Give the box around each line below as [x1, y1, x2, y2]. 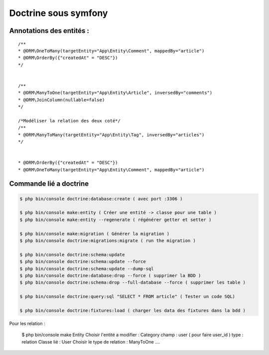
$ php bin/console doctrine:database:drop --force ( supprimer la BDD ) [19, 273, 201, 278]
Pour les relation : [9, 320, 45, 327]
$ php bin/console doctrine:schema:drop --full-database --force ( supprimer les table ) [19, 280, 246, 286]
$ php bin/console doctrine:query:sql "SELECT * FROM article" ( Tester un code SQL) [19, 294, 235, 300]
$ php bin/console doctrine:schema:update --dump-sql [19, 266, 154, 272]
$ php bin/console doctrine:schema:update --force [19, 259, 146, 265]
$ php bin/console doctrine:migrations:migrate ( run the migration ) [19, 238, 196, 243]
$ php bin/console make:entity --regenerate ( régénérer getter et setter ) [19, 217, 212, 222]
